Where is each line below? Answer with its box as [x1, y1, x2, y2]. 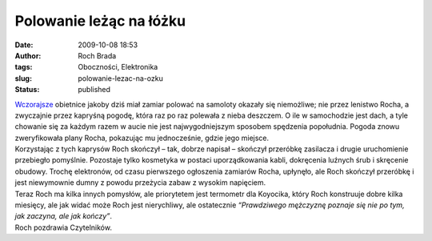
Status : [14, 85, 40, 94]
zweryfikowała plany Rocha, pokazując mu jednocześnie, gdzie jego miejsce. [14, 133, 270, 143]
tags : [14, 62, 33, 72]
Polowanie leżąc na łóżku [14, 12, 186, 30]
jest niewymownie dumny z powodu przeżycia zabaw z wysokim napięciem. [14, 178, 266, 187]
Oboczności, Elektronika [78, 62, 158, 72]
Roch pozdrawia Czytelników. [14, 223, 112, 232]
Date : [14, 40, 34, 50]
